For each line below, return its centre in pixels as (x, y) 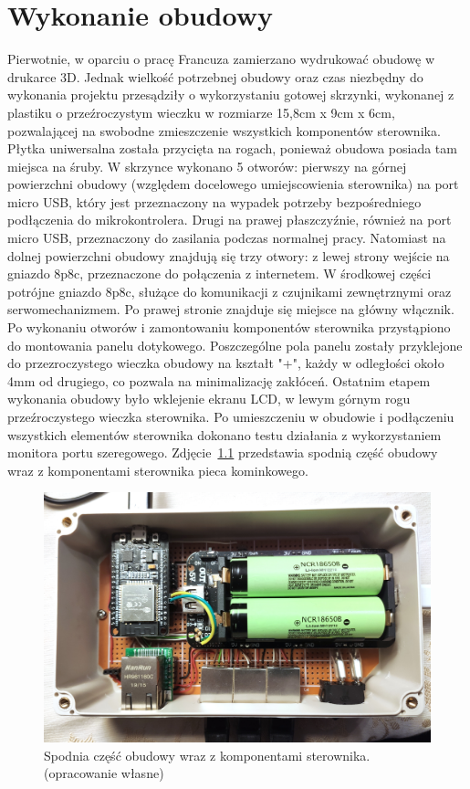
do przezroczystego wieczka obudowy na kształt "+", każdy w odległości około (226, 363)
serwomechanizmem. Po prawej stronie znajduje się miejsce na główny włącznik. (231, 309)
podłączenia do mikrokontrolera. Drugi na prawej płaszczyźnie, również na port (230, 220)
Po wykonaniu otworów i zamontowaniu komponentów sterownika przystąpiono (229, 327)
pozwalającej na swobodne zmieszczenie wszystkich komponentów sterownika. (224, 130)
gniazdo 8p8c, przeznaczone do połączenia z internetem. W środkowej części (219, 274)
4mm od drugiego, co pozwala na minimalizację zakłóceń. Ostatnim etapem (219, 380)
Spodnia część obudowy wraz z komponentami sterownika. (207, 755)
